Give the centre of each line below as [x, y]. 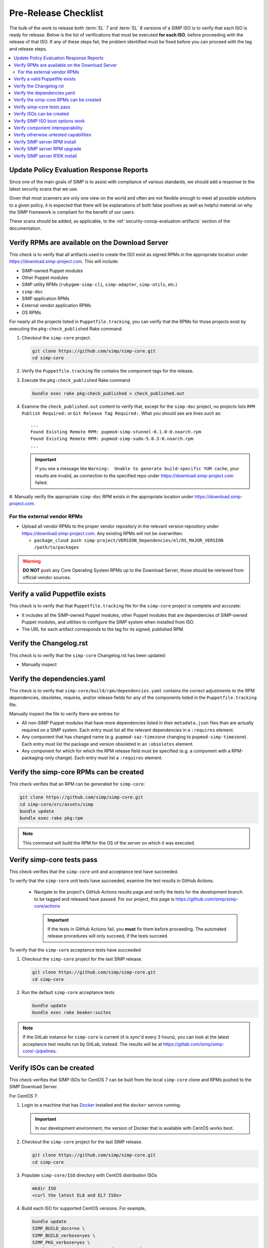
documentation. [25, 228]
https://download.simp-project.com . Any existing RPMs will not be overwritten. [103, 533]
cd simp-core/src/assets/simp [57, 804]
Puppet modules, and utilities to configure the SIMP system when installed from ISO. [108, 622]
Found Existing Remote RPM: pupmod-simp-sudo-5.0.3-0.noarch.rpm [112, 439]
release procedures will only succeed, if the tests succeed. [108, 936]
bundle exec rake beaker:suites [72, 1012]
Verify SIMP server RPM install [45, 142]
